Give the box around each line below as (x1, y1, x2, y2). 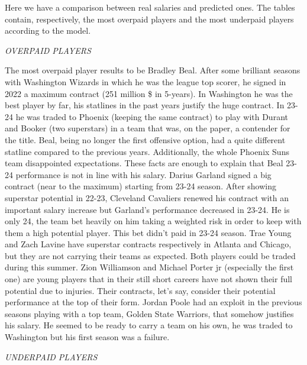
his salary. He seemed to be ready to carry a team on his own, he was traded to (5, 319, 293, 331)
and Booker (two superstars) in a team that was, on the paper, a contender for (5, 122, 290, 134)
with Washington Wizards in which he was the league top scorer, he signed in (5, 75, 286, 88)
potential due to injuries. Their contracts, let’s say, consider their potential (5, 284, 276, 296)
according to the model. (5, 24, 91, 37)
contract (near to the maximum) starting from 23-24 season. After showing (5, 180, 276, 192)
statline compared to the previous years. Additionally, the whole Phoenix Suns (5, 145, 289, 157)
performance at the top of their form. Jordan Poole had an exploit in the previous (5, 296, 302, 308)
